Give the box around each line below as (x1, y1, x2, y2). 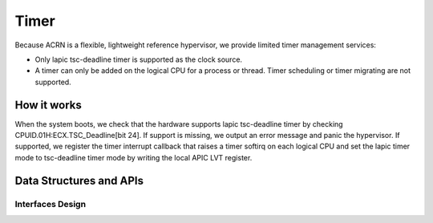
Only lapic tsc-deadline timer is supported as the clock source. (34, 55, 243, 64)
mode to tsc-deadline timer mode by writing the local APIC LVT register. (14, 152, 253, 162)
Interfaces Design (14, 198, 87, 209)
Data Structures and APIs (14, 173, 144, 188)
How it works (14, 98, 82, 111)
